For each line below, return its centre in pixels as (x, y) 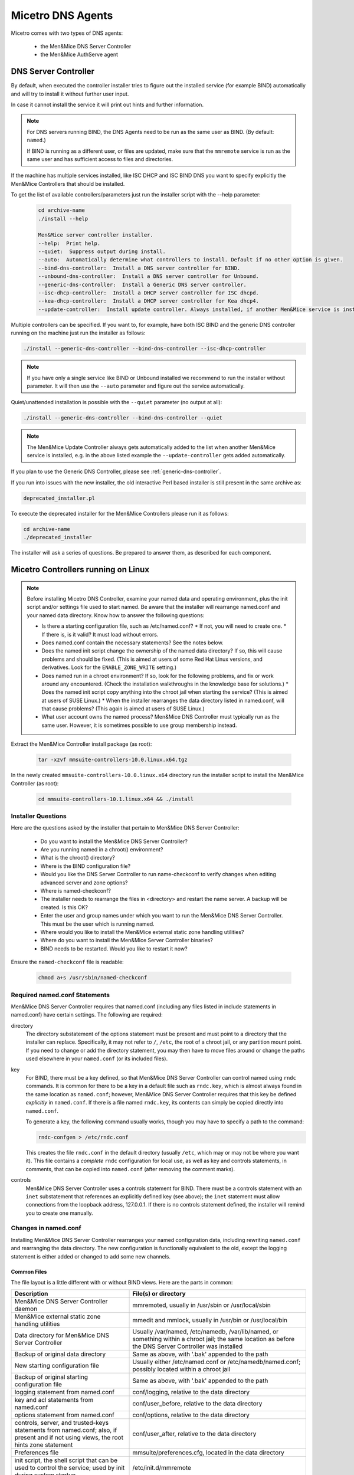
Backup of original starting (51, 1377)
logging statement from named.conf (65, 1392)
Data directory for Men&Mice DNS (62, 1335)
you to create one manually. (60, 1213)
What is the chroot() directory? (78, 858)
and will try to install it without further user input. (70, 94)
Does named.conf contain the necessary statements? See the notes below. (132, 643)
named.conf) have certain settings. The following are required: (87, 1015)
